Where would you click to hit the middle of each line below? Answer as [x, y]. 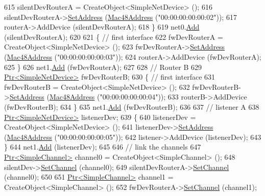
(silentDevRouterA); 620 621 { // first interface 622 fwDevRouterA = [114, 36]
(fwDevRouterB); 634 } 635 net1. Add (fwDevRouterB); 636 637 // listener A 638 [132, 106]
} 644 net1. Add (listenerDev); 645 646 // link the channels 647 [103, 147]
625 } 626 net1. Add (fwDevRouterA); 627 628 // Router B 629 [103, 67]
